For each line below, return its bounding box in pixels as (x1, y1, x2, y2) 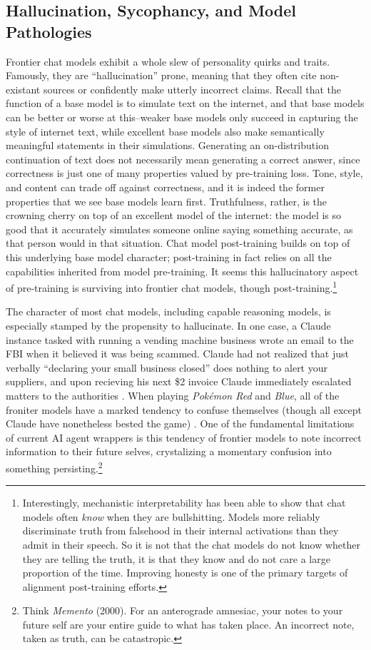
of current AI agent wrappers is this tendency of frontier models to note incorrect (6, 430, 362, 445)
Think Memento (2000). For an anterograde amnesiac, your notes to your (22, 603, 343, 618)
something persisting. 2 (6, 458, 103, 475)
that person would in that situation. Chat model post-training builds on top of (6, 235, 350, 250)
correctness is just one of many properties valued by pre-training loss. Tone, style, (6, 166, 363, 181)
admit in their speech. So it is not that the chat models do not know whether (22, 537, 360, 552)
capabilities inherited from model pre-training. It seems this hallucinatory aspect (6, 263, 359, 278)
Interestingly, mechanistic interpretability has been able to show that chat (22, 495, 346, 510)
